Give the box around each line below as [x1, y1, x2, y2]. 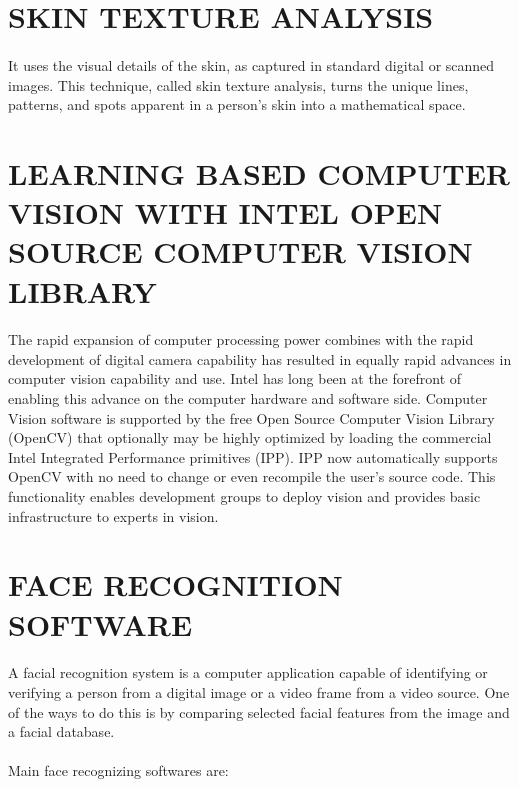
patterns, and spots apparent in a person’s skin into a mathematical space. [8, 94, 466, 115]
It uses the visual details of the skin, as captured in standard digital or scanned [8, 54, 495, 75]
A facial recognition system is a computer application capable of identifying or [8, 662, 488, 683]
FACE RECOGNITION [8, 564, 343, 605]
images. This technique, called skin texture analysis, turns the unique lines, [8, 74, 469, 95]
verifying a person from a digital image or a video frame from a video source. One [8, 681, 510, 702]
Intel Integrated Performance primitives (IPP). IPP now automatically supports [8, 446, 498, 467]
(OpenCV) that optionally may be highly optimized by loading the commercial [8, 427, 492, 448]
